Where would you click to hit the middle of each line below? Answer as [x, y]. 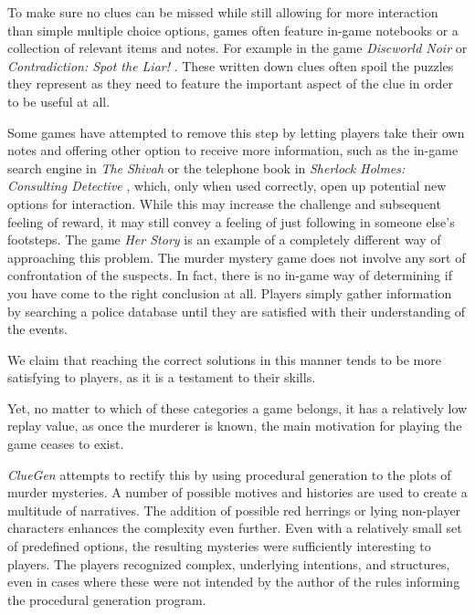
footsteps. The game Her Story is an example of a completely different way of [224, 240]
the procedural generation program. [107, 599]
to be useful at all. [59, 101]
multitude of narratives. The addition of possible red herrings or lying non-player [234, 510]
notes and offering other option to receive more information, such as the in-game [233, 150]
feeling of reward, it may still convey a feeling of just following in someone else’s [231, 221]
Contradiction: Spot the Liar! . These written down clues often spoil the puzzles [231, 65]
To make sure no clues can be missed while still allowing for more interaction [223, 12]
